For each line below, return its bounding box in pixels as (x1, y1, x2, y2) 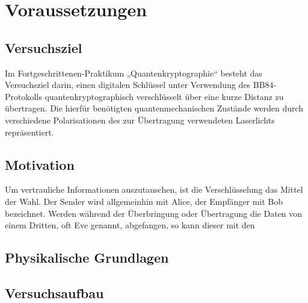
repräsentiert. (5, 125, 54, 138)
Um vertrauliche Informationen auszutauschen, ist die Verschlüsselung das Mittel (5, 183, 303, 196)
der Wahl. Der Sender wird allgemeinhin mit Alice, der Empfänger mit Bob (5, 195, 283, 207)
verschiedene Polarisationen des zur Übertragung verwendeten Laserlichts (5, 113, 275, 126)
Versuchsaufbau (5, 283, 104, 302)
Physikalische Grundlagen (5, 248, 169, 267)
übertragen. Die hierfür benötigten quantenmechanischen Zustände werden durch (5, 102, 304, 114)
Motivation (5, 155, 75, 173)
